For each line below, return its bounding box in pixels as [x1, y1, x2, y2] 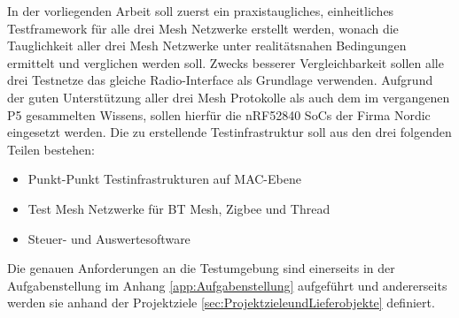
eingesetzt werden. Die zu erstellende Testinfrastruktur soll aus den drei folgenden [7, 123, 452, 141]
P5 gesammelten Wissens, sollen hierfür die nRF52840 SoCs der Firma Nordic [7, 105, 431, 124]
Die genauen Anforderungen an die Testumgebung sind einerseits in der [7, 259, 395, 277]
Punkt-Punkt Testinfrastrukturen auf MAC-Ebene [27, 170, 301, 188]
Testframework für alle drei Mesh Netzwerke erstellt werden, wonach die [7, 19, 399, 37]
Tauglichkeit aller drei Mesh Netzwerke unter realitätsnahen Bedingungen [7, 36, 407, 55]
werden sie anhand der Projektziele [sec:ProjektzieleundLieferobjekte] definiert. [7, 293, 435, 312]
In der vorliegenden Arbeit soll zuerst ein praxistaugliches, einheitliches [7, 2, 394, 19]
